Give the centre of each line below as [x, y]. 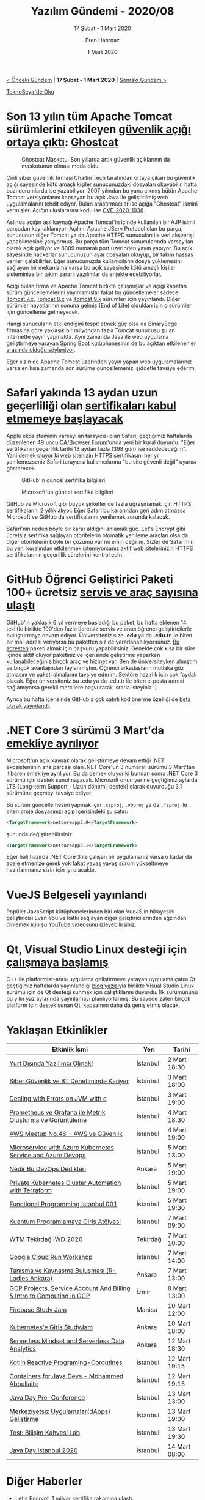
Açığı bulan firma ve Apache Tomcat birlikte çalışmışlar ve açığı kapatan [97, 286]
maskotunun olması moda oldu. [61, 166]
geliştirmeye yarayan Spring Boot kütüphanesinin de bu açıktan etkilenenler [101, 343]
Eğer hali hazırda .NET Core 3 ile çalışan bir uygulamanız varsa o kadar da [99, 857]
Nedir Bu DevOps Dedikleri [48, 1169]
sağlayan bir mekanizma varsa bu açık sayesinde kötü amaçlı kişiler [91, 267]
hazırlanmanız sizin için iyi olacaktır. [51, 870]
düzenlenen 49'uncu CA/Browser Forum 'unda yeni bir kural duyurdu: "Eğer [101, 442]
